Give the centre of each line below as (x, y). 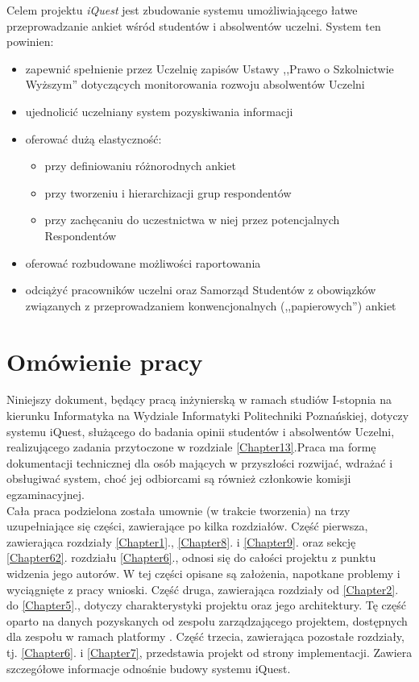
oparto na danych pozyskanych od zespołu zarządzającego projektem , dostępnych (207, 620)
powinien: (30, 42)
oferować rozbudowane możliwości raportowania (143, 262)
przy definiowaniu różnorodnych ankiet (140, 166)
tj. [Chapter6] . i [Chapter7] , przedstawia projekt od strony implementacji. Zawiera (209, 652)
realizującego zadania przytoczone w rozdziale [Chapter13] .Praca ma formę (191, 447)
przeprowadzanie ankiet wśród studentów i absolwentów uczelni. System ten (194, 25)
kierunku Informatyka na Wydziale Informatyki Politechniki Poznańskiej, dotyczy (208, 416)
